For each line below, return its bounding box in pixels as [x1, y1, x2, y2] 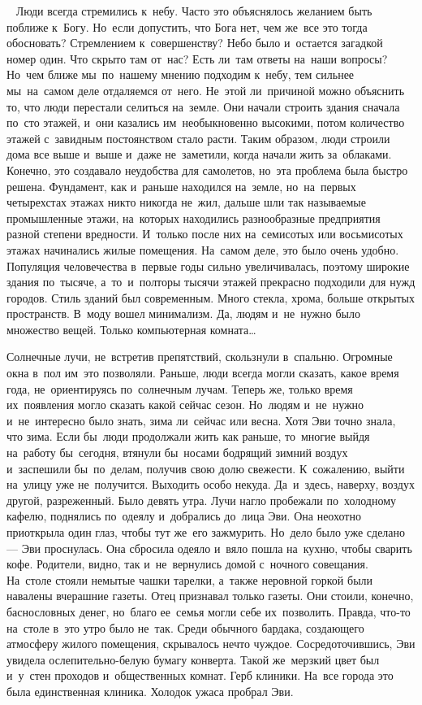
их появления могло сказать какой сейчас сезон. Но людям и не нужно [6, 396, 364, 413]
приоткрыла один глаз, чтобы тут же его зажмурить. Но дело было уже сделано [6, 524, 406, 540]
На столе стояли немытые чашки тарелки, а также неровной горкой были [6, 571, 373, 588]
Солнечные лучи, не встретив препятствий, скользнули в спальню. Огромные [6, 348, 393, 365]
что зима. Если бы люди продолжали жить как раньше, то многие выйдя [6, 428, 370, 445]
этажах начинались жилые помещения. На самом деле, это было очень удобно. [6, 241, 399, 258]
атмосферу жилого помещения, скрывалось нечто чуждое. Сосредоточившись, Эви [6, 635, 416, 652]
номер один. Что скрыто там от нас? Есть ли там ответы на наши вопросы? [6, 50, 388, 67]
